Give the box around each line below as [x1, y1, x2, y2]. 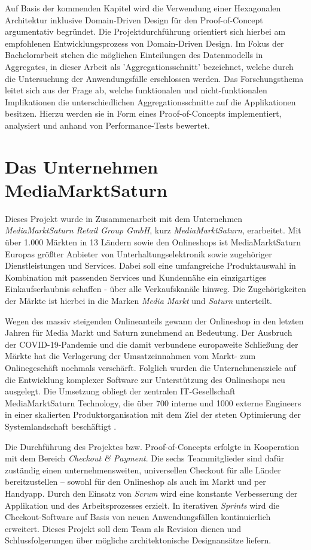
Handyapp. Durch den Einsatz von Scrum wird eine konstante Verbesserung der [5, 487, 298, 499]
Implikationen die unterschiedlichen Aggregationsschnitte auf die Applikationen [5, 95, 296, 108]
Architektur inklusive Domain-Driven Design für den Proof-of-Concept [5, 13, 263, 26]
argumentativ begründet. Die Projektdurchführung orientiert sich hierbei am [5, 25, 286, 38]
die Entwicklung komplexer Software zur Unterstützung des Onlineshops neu [5, 373, 285, 385]
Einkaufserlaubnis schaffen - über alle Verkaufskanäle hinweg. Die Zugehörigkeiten [5, 282, 306, 295]
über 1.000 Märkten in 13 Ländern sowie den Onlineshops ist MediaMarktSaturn [5, 236, 301, 248]
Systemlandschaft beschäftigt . [5, 420, 117, 432]
